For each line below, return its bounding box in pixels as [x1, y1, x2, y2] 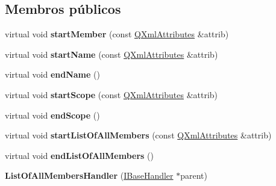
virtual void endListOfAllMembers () [5, 149, 154, 161]
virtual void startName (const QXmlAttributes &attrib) [5, 48, 218, 60]
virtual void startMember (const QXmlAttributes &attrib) [5, 28, 229, 40]
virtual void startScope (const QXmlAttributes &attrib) [5, 88, 218, 101]
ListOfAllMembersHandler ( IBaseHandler [5, 169, 174, 182]
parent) [180, 169, 208, 182]
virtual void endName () [5, 68, 100, 81]
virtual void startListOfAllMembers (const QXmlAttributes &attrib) [5, 129, 272, 141]
